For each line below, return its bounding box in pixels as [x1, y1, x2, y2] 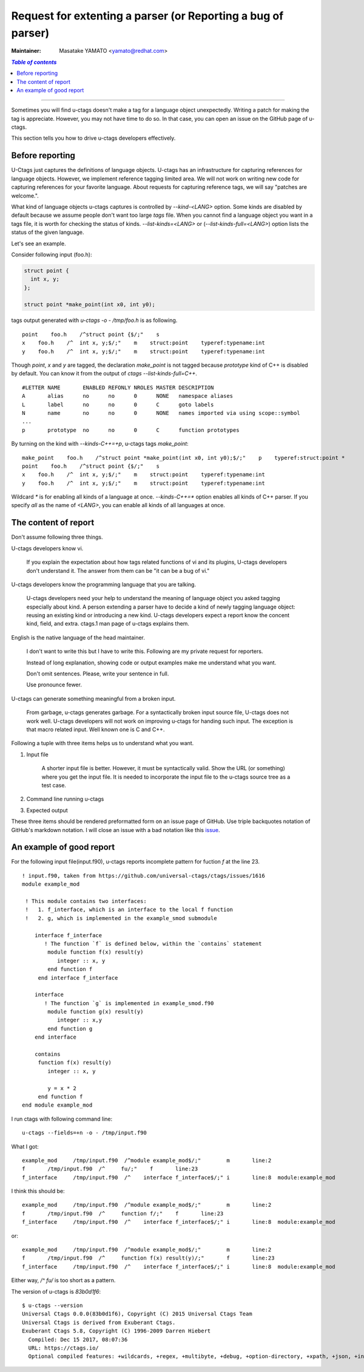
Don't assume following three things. [11, 533, 103, 541]
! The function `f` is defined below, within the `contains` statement [44, 940, 262, 947]
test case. [41, 781, 67, 789]
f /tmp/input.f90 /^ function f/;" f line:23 [22, 1210, 224, 1217]
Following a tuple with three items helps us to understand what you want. [11, 740, 194, 747]
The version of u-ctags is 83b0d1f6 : [11, 1288, 101, 1295]
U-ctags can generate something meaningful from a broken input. [11, 695, 176, 702]
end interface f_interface [38, 974, 118, 981]
